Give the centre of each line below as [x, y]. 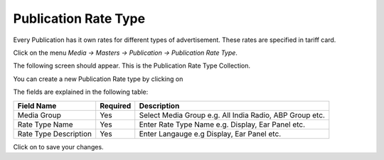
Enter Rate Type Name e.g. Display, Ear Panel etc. [222, 124]
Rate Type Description [55, 134]
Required [116, 105]
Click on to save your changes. [58, 146]
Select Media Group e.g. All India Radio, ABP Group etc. [232, 115]
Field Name [37, 105]
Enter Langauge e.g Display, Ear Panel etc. [210, 134]
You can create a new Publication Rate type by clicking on [98, 79]
